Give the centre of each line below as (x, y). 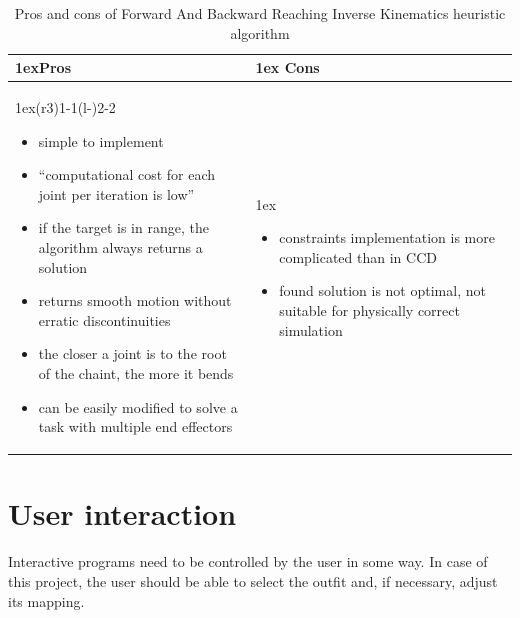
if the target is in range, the (123, 227)
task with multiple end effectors (135, 426)
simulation (311, 329)
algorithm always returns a (120, 247)
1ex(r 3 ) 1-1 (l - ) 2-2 (65, 107)
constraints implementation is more (387, 237)
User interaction (122, 513)
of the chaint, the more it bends (136, 372)
